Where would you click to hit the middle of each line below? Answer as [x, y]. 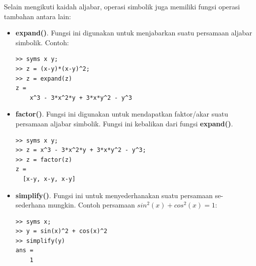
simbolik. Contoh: [42, 42]
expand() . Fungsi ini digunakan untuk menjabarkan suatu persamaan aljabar [134, 33]
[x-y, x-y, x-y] [49, 179]
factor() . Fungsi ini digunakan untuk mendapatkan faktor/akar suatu [122, 114]
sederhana [31, 205]
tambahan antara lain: [38, 16]
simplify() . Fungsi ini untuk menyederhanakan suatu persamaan [114, 195]
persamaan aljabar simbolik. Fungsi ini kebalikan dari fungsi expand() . [124, 123]
